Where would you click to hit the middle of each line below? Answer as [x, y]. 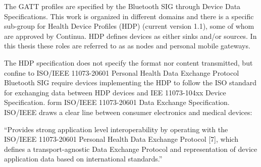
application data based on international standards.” [83, 159]
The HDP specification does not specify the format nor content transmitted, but [128, 62]
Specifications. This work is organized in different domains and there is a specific [129, 16]
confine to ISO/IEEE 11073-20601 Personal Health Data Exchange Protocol [122, 72]
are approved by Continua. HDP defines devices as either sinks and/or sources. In [130, 36]
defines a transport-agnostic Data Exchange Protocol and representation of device [131, 149]
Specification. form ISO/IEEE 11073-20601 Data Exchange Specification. [117, 102]
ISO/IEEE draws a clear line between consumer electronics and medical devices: [128, 112]
